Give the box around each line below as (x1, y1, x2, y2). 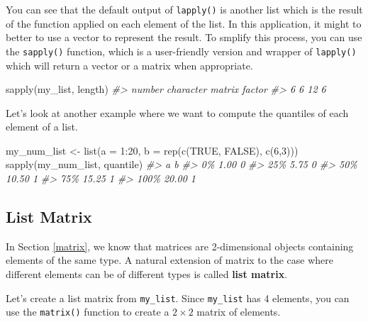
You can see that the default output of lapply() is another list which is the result (6, 2, 363, 16)
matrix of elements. (196, 304, 281, 319)
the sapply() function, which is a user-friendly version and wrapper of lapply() (6, 43, 357, 58)
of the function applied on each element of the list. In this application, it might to (6, 16, 362, 30)
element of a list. (6, 119, 78, 134)
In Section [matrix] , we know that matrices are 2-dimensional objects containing (6, 238, 354, 253)
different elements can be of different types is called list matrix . (6, 267, 288, 282)
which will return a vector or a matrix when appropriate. (6, 57, 253, 72)
